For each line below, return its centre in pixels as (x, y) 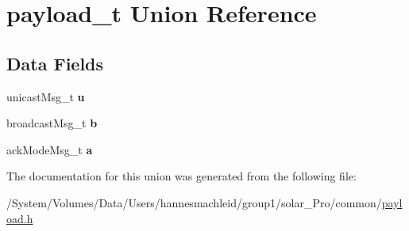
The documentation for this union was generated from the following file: (181, 176)
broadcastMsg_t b (52, 123)
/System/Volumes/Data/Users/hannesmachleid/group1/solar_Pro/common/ (194, 202)
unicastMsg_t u (46, 96)
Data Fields (55, 63)
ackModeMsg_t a (50, 149)
